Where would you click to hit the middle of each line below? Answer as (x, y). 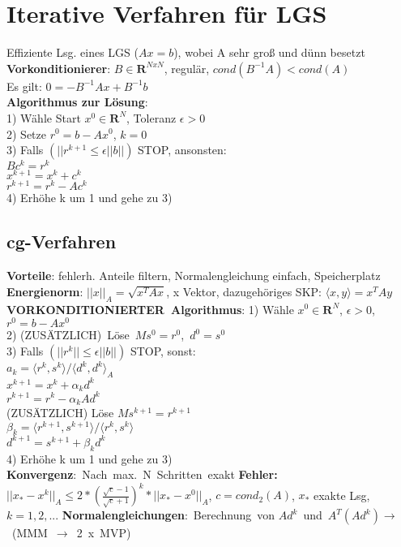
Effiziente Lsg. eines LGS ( (73, 52)
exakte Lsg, (341, 495)
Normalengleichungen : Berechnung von (169, 515)
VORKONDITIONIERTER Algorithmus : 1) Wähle (150, 309)
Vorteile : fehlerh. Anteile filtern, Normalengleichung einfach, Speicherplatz (194, 276)
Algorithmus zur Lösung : (77, 102)
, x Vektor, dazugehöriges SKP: (244, 291)
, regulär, (187, 68)
